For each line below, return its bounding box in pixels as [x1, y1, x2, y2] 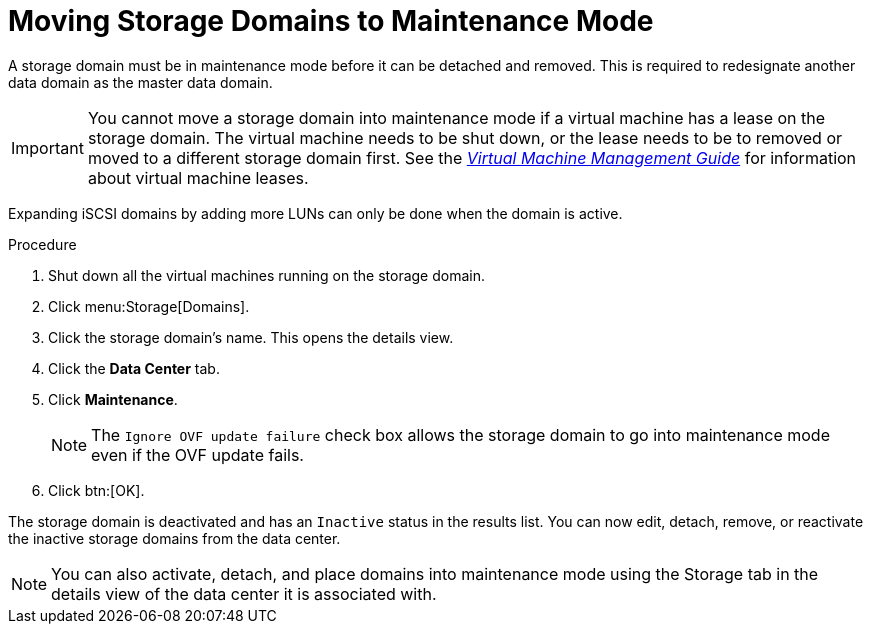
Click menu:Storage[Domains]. [48, 297, 250, 315]
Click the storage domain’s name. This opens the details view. [48, 328, 454, 346]
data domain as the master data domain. [8, 73, 273, 91]
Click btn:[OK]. [48, 481, 145, 499]
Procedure [8, 235, 77, 253]
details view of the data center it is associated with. [51, 583, 437, 604]
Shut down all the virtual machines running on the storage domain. [48, 266, 485, 284]
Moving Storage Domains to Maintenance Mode [8, 4, 654, 38]
